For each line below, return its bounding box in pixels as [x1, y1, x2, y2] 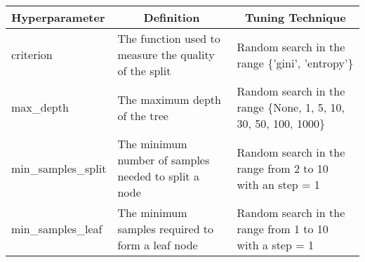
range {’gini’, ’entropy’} [237, 54, 354, 71]
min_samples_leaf [11, 221, 102, 237]
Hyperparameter [11, 9, 105, 25]
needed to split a [117, 168, 199, 184]
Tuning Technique [244, 9, 346, 25]
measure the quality [117, 46, 215, 63]
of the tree [117, 107, 168, 124]
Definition [143, 9, 200, 25]
